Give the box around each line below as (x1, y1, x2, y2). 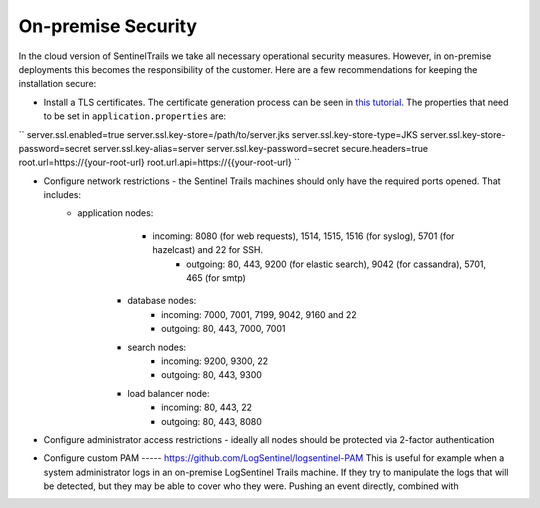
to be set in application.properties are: (43, 110, 227, 122)
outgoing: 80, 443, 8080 (161, 415, 262, 427)
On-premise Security (18, 15, 198, 37)
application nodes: (77, 207, 154, 219)
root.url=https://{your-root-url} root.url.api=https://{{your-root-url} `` (18, 156, 300, 169)
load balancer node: (127, 387, 210, 399)
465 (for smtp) (186, 272, 247, 284)
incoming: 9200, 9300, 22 (161, 355, 269, 367)
